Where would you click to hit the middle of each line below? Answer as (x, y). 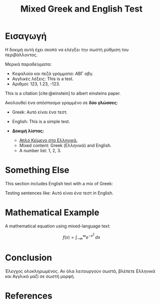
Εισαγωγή (26, 36)
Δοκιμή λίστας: (28, 131)
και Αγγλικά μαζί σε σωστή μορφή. (40, 276)
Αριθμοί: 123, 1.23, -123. (36, 84)
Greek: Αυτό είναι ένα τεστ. (40, 112)
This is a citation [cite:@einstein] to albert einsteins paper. (63, 93)
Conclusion (29, 258)
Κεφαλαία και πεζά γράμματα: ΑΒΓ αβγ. (53, 73)
